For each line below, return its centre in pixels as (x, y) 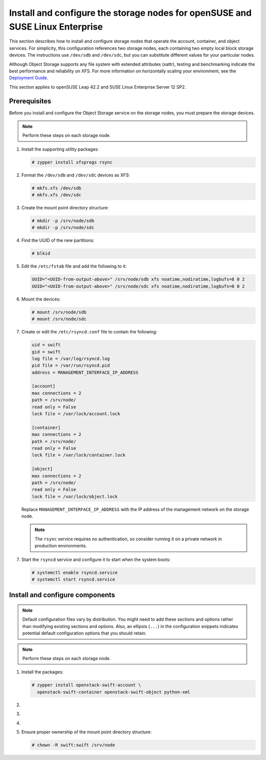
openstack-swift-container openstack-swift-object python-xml (114, 692)
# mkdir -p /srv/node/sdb (63, 221)
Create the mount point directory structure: (65, 208)
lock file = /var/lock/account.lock (76, 414)
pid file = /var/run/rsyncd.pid (71, 365)
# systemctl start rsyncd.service (73, 579)
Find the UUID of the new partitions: (58, 240)
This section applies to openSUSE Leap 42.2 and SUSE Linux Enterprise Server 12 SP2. (98, 87)
